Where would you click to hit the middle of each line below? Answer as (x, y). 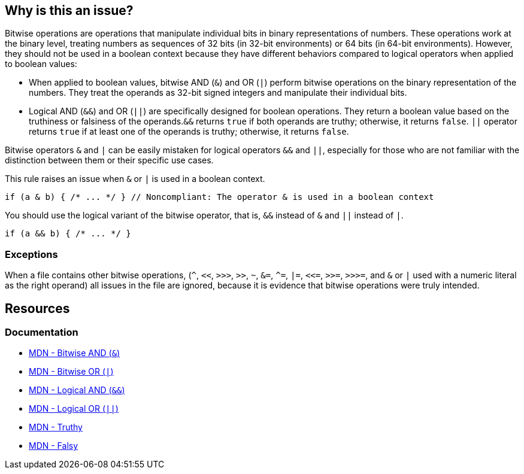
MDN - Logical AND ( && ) (77, 390)
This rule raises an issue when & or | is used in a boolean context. (135, 179)
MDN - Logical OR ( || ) (74, 409)
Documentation (42, 332)
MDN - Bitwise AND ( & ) (75, 353)
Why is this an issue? (69, 10)
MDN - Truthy (56, 427)
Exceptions (31, 254)
